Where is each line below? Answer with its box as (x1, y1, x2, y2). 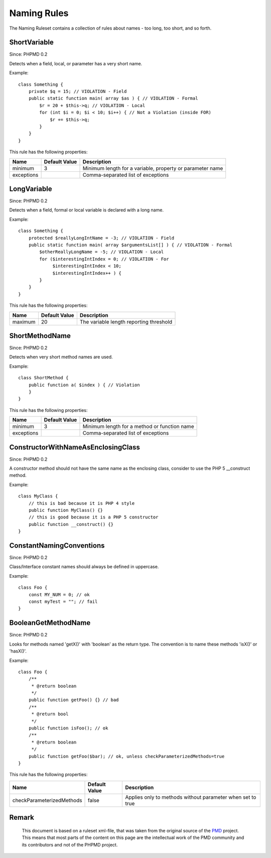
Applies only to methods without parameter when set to (125, 794, 256, 801)
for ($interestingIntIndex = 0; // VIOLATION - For (39, 256, 169, 262)
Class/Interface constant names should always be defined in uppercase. (9, 564, 159, 570)
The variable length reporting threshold (79, 318, 173, 325)
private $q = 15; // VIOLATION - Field (28, 88, 127, 94)
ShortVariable (9, 38, 54, 47)
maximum (12, 318, 36, 325)
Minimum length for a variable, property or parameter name (82, 165, 223, 172)
